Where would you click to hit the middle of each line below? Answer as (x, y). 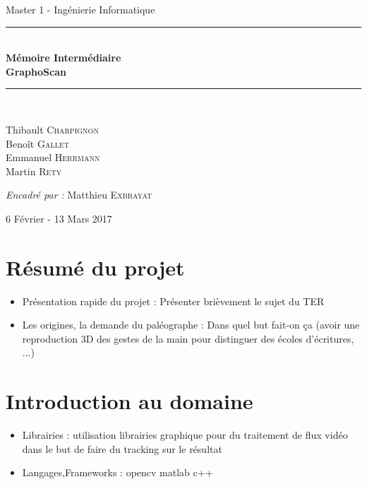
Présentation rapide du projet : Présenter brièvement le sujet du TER (173, 301)
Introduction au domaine (130, 401)
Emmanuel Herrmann (53, 157)
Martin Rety (34, 171)
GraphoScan (36, 71)
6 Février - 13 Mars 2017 (59, 218)
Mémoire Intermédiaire (64, 58)
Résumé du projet (95, 267)
